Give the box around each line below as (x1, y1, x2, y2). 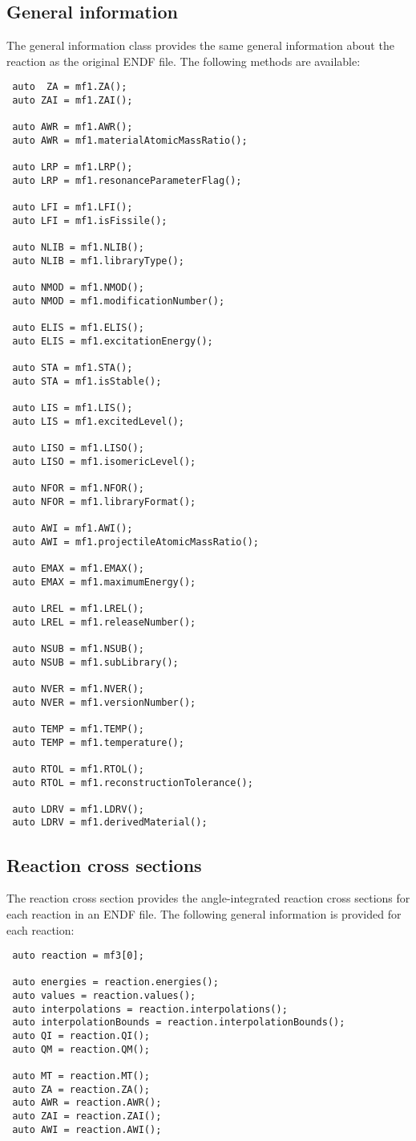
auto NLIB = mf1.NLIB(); (12, 242, 144, 254)
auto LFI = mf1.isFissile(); (12, 214, 168, 226)
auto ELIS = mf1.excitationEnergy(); (12, 335, 213, 347)
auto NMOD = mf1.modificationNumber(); (12, 295, 225, 307)
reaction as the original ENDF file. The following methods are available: (6, 52, 361, 69)
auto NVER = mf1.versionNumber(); (12, 696, 196, 708)
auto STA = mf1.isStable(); (12, 375, 162, 387)
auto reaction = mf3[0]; (12, 950, 144, 962)
